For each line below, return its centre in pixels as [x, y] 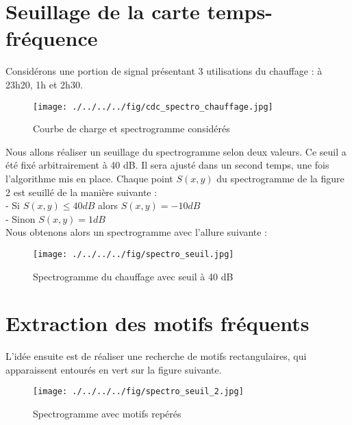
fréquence [52, 38]
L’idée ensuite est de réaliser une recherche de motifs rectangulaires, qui [156, 356]
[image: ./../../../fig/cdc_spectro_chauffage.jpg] [153, 107]
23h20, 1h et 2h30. [44, 84]
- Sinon [21, 218]
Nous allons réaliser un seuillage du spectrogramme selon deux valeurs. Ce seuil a [176, 151]
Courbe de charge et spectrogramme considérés [131, 129]
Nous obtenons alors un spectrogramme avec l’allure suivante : [137, 232]
